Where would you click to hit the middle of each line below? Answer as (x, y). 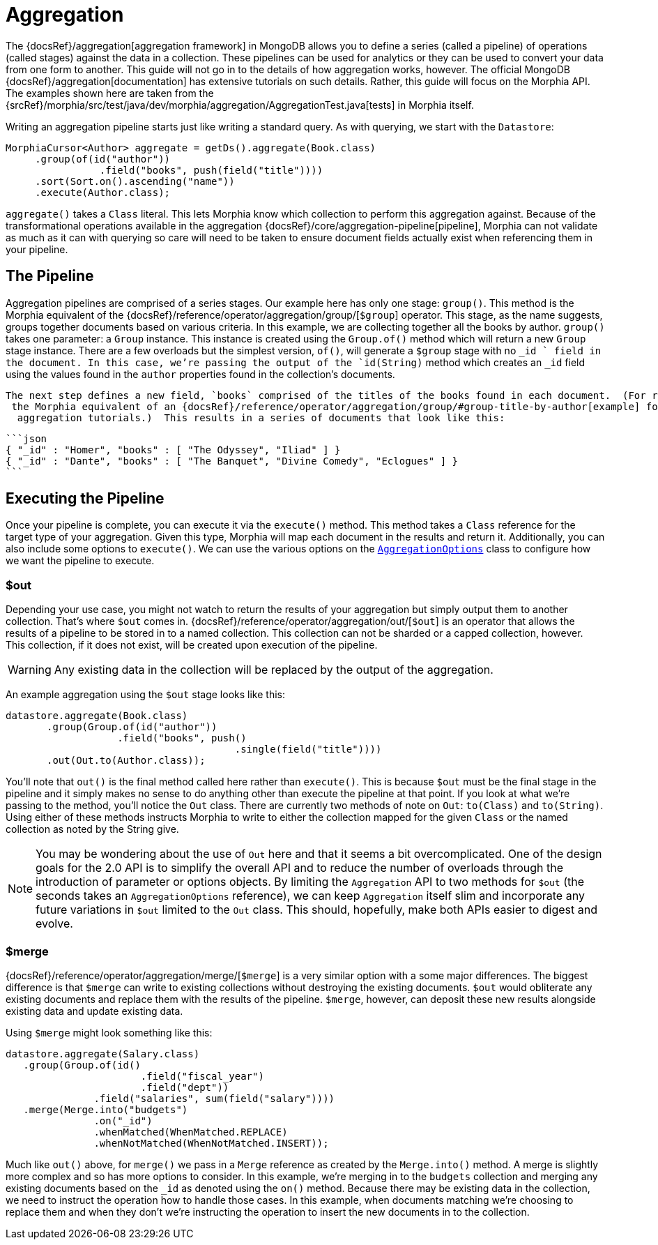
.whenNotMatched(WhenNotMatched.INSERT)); (211, 1143)
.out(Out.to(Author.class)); (126, 761)
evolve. (54, 924)
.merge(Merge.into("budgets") (106, 1109)
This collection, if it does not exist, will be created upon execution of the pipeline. (192, 645)
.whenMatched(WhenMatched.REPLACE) (191, 1132)
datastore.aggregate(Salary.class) (103, 1054)
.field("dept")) (185, 1087)
